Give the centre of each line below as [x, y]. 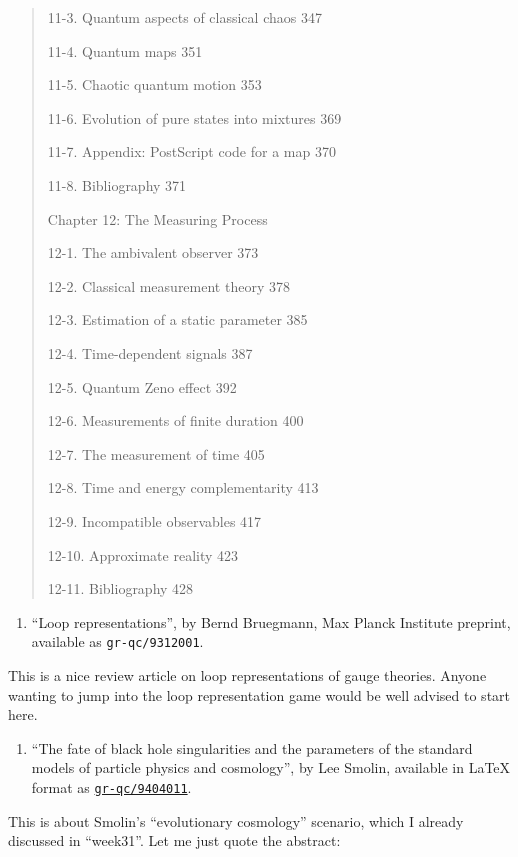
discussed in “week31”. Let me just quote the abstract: [174, 840]
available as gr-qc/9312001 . [117, 641]
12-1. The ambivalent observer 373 [153, 252]
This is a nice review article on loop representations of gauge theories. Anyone [247, 674]
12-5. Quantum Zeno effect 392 [142, 386]
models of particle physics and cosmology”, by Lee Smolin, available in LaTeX [271, 767]
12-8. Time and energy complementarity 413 [183, 487]
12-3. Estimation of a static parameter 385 [177, 319]
